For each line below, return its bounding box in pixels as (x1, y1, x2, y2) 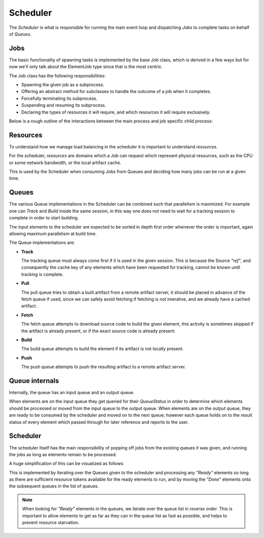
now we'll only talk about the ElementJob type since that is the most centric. (9, 64, 163, 70)
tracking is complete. (21, 271, 64, 277)
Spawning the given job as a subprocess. (21, 82, 105, 88)
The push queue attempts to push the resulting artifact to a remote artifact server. (21, 364, 186, 370)
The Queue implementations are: (9, 240, 75, 246)
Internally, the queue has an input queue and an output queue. (9, 390, 134, 396)
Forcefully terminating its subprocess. (21, 95, 98, 101)
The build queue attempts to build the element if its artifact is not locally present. (21, 346, 184, 352)
